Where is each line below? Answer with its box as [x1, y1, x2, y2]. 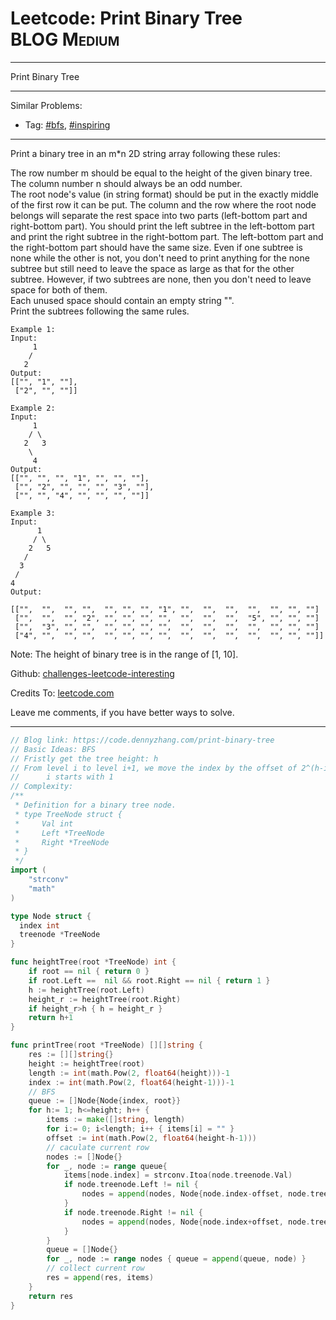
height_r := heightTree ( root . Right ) [28, 994, 182, 1004]
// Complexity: [10, 782, 74, 792]
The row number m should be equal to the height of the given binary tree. [10, 167, 313, 179]
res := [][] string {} [28, 1050, 114, 1060]
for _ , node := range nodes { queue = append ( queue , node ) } [46, 1254, 307, 1264]
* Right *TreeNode [14, 837, 110, 847]
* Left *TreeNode [14, 828, 105, 838]
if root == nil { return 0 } [28, 967, 150, 977]
